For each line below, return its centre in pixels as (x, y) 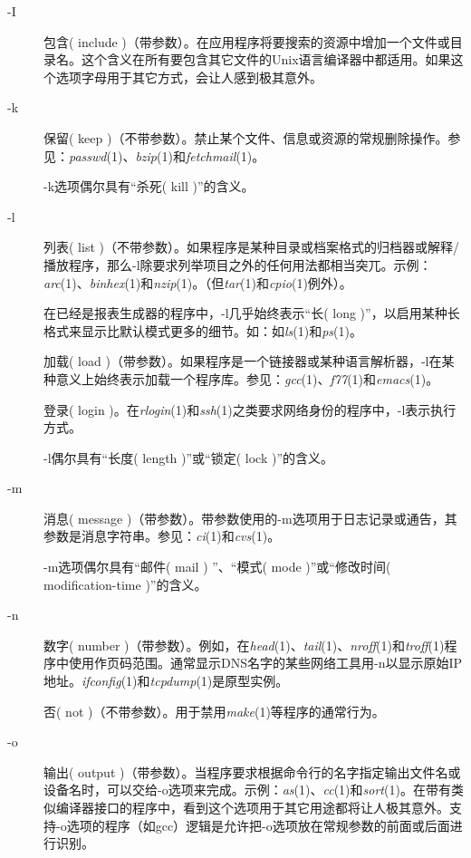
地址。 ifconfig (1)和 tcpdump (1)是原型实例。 (166, 681)
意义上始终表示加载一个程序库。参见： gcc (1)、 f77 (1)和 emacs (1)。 (247, 378)
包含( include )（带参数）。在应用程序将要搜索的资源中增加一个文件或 (247, 41)
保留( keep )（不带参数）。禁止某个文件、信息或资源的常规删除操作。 (246, 137)
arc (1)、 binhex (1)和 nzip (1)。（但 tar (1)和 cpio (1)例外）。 (198, 282)
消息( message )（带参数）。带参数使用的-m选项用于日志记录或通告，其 (250, 518)
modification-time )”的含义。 (125, 584)
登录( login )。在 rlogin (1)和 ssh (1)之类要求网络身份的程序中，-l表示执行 (250, 409)
